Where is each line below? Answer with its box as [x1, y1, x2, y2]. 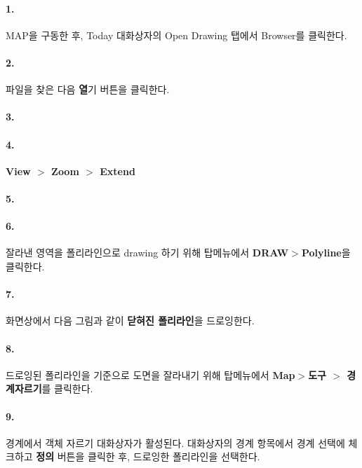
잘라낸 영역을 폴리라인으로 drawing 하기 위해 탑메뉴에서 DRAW [6, 245, 289, 260]
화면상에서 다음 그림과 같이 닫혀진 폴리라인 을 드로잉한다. [6, 313, 255, 328]
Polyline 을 [301, 245, 351, 260]
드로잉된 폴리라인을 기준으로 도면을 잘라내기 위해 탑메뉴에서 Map [6, 367, 295, 382]
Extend [100, 163, 135, 178]
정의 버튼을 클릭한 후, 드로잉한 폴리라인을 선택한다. [36, 449, 260, 464]
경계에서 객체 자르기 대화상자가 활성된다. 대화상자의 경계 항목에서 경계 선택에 [6, 435, 345, 450]
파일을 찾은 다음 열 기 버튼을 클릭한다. [6, 82, 170, 97]
